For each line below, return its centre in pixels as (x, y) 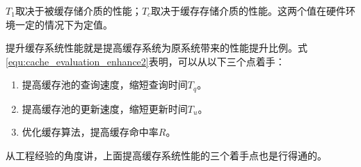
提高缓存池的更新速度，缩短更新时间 (105, 108)
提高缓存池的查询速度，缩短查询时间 (105, 85)
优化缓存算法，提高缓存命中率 (90, 132)
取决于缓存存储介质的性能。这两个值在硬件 (249, 10)
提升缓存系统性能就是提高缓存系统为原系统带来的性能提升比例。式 (157, 48)
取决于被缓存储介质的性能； (78, 10)
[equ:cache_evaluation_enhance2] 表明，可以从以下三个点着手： (145, 61)
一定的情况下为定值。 (64, 24)
